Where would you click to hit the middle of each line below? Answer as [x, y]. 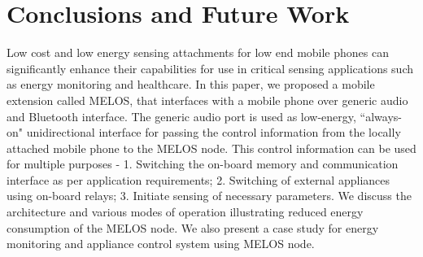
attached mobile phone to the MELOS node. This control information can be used [211, 148]
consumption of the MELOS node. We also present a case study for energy [193, 227]
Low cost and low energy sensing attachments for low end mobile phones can [198, 52]
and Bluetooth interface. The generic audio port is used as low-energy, [181, 116]
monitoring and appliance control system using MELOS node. [161, 244]
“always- [381, 116]
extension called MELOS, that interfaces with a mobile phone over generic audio [207, 100]
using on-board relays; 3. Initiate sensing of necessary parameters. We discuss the [209, 196]
